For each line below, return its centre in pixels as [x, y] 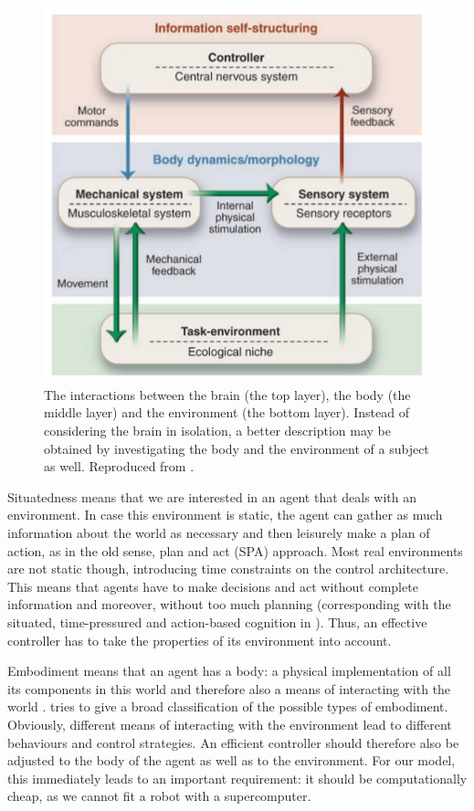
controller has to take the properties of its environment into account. [200, 640]
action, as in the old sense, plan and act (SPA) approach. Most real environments [235, 550]
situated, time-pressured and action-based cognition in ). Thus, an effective [217, 621]
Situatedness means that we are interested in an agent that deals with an [212, 496]
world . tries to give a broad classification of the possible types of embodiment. [228, 706]
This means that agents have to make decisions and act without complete [213, 586]
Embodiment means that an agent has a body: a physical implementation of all [229, 671]
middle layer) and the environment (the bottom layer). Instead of [226, 412]
